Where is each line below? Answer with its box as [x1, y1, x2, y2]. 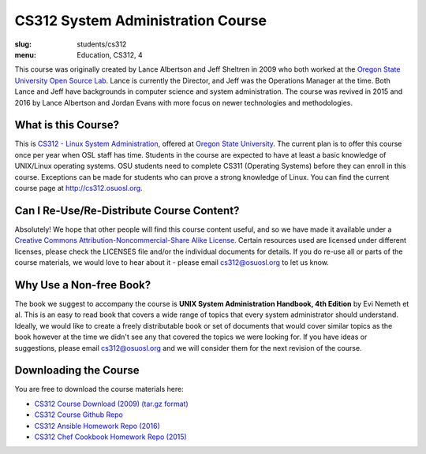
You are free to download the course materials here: [14, 385, 185, 394]
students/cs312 [77, 39, 127, 49]
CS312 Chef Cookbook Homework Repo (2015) [34, 432, 187, 441]
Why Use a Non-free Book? [14, 278, 151, 292]
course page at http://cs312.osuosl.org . [14, 183, 143, 192]
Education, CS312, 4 [77, 50, 143, 59]
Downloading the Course [14, 363, 140, 378]
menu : [14, 50, 37, 59]
